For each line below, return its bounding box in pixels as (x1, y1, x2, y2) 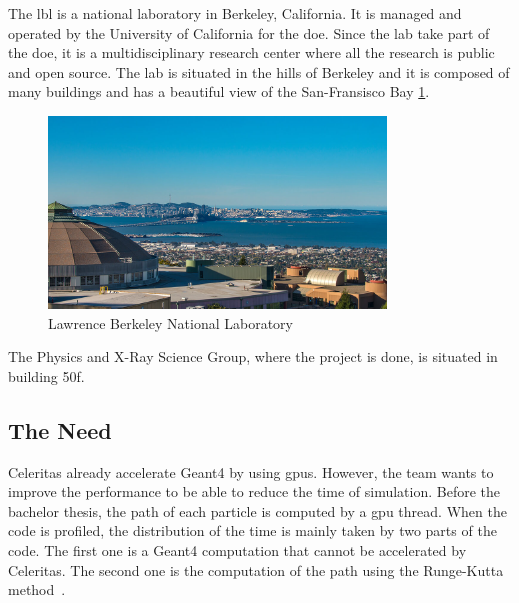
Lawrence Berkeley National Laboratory (48, 312, 293, 333)
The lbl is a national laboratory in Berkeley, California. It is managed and (8, 3, 462, 23)
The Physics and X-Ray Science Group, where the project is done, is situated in (8, 346, 498, 367)
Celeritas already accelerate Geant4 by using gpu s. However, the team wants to (8, 461, 494, 482)
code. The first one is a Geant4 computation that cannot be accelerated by (8, 540, 467, 561)
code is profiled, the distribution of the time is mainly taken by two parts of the (8, 520, 497, 541)
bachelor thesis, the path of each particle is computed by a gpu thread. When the (8, 500, 507, 521)
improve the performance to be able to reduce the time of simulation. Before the (8, 481, 500, 502)
